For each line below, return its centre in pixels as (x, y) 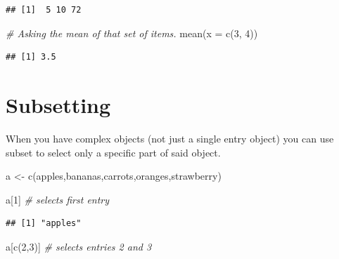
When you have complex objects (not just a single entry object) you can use (170, 138)
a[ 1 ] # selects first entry (58, 199)
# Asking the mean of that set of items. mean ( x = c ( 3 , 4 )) (132, 33)
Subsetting (58, 104)
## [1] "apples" (44, 224)
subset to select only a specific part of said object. (113, 152)
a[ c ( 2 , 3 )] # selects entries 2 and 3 (79, 246)
